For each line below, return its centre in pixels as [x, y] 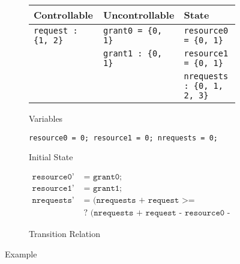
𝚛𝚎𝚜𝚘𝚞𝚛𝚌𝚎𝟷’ [53, 188]
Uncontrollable [139, 15]
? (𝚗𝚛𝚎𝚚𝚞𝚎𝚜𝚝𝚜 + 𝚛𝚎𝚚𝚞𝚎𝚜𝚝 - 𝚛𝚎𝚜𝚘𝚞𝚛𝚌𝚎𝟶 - [157, 213]
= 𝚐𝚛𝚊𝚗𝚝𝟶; [103, 177]
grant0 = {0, [133, 31]
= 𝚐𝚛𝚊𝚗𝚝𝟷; [103, 188]
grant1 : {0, [133, 53]
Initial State [51, 157]
